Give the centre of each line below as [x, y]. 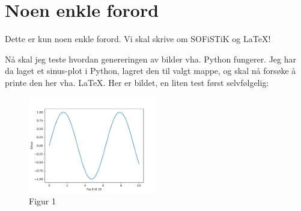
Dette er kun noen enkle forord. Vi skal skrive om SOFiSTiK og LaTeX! [138, 39]
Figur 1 [42, 201]
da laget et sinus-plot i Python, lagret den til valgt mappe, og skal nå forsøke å [150, 71]
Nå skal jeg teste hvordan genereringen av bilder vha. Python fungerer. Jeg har [151, 59]
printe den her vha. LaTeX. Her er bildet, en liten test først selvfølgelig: [137, 82]
